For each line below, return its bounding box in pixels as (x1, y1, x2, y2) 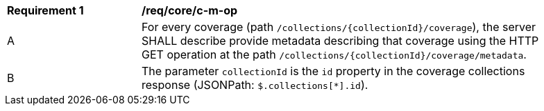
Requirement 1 (7, 3, 84, 17)
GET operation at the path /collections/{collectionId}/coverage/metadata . (142, 48, 527, 61)
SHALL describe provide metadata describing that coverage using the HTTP (142, 34, 539, 48)
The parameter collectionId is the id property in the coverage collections (142, 64, 525, 78)
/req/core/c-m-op (142, 3, 238, 17)
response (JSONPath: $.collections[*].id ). (142, 78, 368, 92)
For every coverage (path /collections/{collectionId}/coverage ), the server (142, 20, 536, 34)
